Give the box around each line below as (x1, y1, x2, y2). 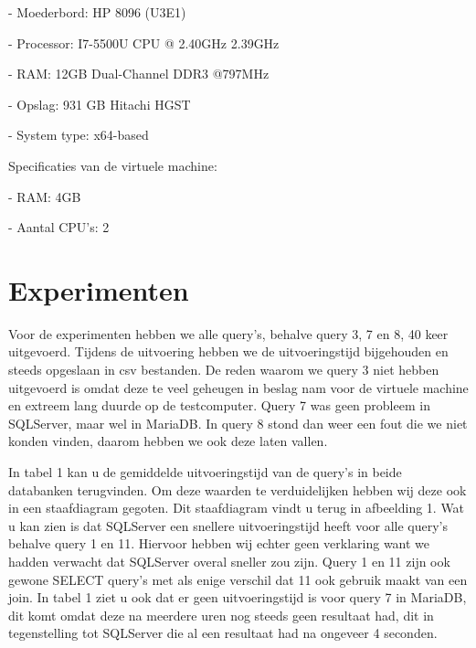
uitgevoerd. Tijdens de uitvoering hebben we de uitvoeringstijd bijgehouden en (8, 342, 449, 361)
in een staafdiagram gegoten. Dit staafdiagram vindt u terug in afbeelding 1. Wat (8, 498, 465, 517)
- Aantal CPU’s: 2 (8, 218, 110, 237)
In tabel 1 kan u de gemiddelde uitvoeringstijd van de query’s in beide (8, 462, 402, 482)
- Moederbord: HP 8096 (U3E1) (8, 3, 186, 21)
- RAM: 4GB (8, 186, 81, 206)
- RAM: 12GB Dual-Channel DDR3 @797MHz (8, 64, 270, 83)
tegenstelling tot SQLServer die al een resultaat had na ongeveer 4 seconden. (8, 623, 438, 643)
